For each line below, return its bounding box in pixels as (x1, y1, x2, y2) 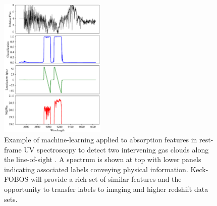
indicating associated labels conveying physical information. (4, 164, 188, 174)
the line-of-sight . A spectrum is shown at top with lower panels (4, 154, 201, 165)
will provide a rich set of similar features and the (30, 174, 182, 184)
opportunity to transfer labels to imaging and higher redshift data (4, 183, 208, 194)
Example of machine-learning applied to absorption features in (4, 134, 197, 144)
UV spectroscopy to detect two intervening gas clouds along (24, 144, 209, 154)
